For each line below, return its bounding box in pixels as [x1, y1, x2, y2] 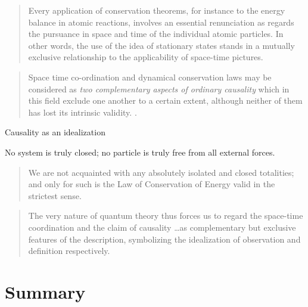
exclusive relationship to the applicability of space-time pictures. [28, 51, 263, 63]
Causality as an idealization [5, 126, 105, 138]
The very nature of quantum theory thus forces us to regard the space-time [28, 209, 303, 222]
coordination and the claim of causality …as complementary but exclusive [28, 221, 296, 233]
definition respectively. [28, 244, 110, 257]
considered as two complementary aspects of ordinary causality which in [28, 82, 290, 95]
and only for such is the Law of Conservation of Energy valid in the [28, 178, 275, 190]
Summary [5, 279, 86, 303]
